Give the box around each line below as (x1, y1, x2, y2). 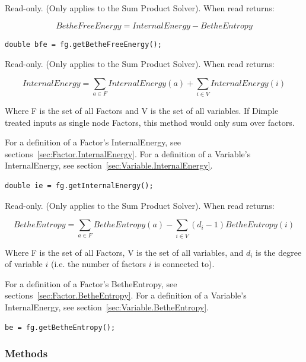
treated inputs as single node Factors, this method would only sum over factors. (5, 116, 295, 128)
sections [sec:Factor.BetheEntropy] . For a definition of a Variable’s (5, 289, 247, 301)
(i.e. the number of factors (51, 258, 146, 270)
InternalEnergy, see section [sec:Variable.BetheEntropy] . (5, 300, 209, 313)
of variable (5, 258, 43, 270)
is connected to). (154, 258, 215, 270)
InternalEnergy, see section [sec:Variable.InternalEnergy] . (5, 159, 213, 172)
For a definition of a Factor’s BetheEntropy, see (5, 277, 177, 290)
